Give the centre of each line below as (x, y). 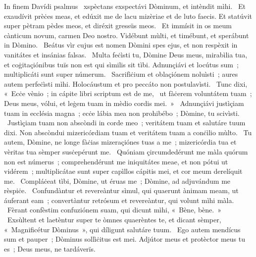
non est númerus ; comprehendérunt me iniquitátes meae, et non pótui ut (116, 161)
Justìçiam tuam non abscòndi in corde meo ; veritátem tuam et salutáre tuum (126, 123)
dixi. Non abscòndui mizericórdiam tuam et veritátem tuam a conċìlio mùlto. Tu (128, 132)
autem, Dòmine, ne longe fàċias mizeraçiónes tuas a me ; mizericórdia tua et (120, 142)
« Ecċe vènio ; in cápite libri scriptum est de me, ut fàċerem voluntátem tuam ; (128, 93)
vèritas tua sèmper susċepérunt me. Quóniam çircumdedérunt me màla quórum (126, 151)
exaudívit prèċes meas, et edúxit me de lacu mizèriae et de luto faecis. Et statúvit (128, 16)
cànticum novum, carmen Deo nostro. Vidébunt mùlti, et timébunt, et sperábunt (127, 35)
